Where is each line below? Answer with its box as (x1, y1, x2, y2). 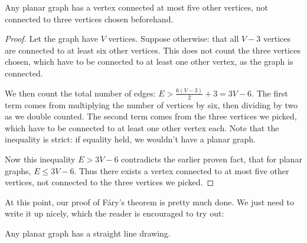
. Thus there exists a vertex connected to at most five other (74, 164, 289, 177)
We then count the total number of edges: (5, 86, 156, 99)
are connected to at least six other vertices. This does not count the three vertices (5, 44, 301, 56)
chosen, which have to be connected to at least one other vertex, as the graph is (5, 55, 293, 68)
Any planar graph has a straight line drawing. (5, 227, 171, 239)
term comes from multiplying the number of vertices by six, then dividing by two (5, 98, 298, 111)
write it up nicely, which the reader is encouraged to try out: (5, 207, 224, 219)
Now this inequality (5, 153, 76, 165)
